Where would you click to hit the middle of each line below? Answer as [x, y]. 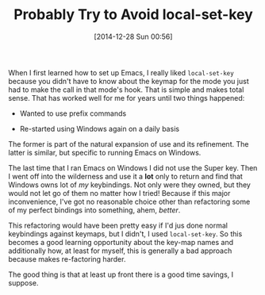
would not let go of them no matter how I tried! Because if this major [119, 193]
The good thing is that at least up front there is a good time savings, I [121, 274]
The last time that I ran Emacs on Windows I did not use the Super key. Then [133, 167]
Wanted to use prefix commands [73, 113]
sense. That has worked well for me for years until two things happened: [127, 98]
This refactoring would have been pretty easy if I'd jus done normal [118, 225]
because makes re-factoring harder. [67, 259]
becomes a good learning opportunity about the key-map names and [121, 242]
